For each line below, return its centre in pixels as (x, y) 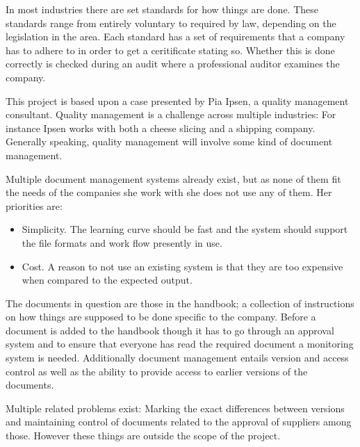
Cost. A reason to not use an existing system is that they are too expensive (182, 266)
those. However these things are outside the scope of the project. (143, 436)
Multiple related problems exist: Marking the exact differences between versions (175, 408)
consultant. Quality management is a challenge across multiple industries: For (171, 114)
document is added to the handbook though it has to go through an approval (170, 330)
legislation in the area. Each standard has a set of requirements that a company (175, 36)
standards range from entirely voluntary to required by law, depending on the (171, 23)
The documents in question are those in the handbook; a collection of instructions (180, 303)
